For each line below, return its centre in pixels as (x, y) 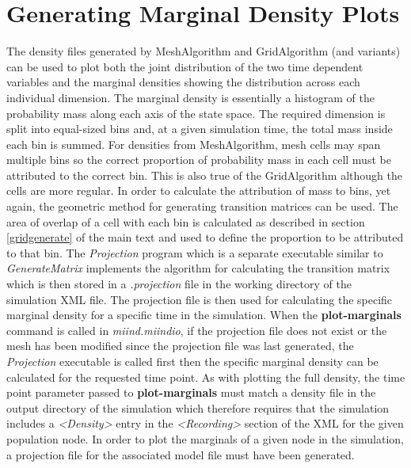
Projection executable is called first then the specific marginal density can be (192, 361)
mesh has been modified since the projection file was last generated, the (180, 346)
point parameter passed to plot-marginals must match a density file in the (191, 392)
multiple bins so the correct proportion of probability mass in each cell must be (199, 160)
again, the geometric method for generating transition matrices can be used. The (202, 206)
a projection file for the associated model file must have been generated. (181, 454)
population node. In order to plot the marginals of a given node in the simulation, (205, 438)
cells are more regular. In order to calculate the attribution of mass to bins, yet (199, 190)
